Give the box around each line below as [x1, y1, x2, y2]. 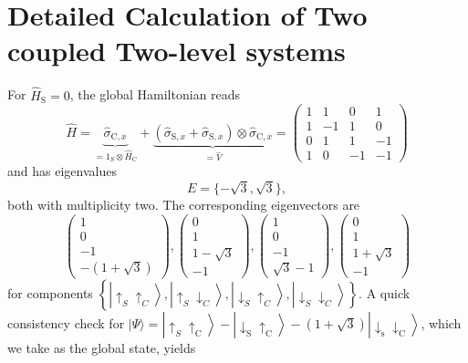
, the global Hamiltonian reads [69, 85, 241, 104]
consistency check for [7, 313, 125, 332]
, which [421, 313, 462, 332]
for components [7, 283, 93, 302]
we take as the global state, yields [7, 337, 196, 357]
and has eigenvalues [7, 161, 117, 181]
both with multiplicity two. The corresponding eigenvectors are [7, 195, 360, 214]
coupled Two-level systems [7, 32, 346, 69]
